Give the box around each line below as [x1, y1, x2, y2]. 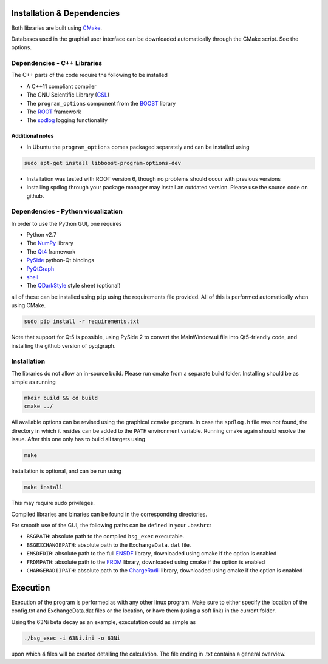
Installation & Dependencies [11, 8, 120, 18]
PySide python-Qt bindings [26, 257, 94, 264]
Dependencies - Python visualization [11, 207, 123, 215]
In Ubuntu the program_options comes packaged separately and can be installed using [26, 143, 250, 151]
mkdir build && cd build [24, 395, 98, 402]
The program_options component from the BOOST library [26, 100, 176, 107]
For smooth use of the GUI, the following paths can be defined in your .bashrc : [11, 521, 212, 529]
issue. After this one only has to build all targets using [11, 436, 145, 443]
